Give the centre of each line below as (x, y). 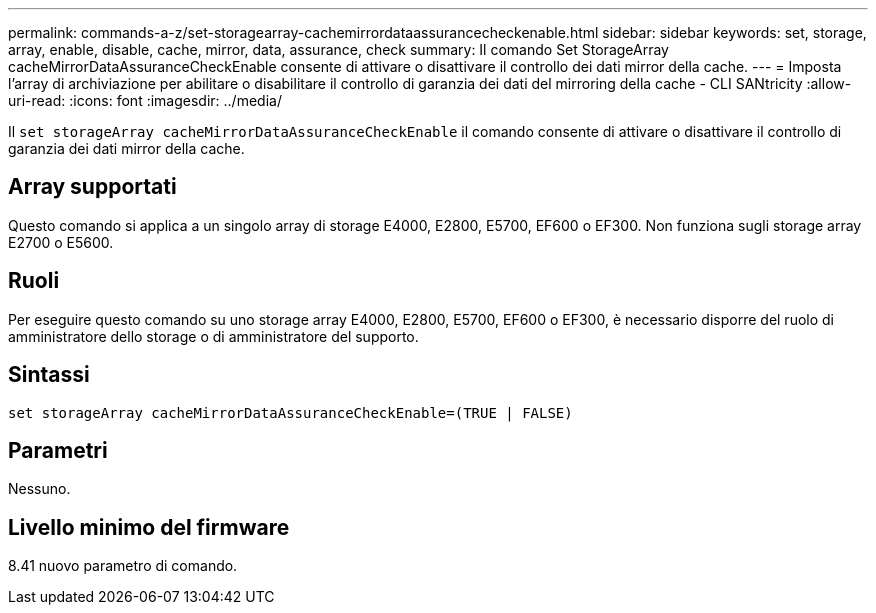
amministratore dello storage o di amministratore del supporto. (213, 336)
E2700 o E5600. (61, 242)
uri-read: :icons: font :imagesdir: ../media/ (145, 100)
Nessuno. (39, 489)
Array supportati (92, 187)
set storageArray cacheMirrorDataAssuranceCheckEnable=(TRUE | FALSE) (290, 412)
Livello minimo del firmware (149, 527)
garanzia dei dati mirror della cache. (126, 148)
